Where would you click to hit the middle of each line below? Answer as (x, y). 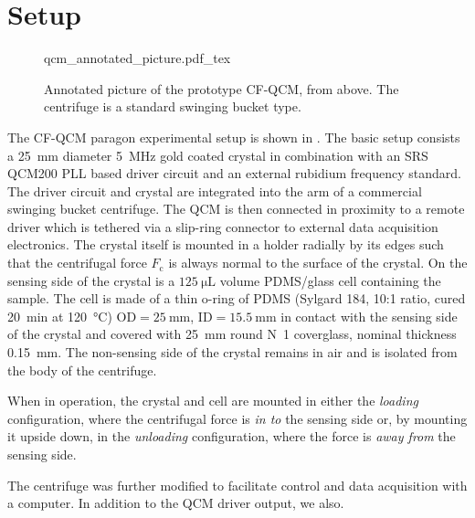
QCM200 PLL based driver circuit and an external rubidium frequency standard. (234, 173)
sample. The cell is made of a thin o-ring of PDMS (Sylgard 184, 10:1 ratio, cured (237, 298)
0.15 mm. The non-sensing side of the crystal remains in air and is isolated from (232, 352)
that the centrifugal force (77, 263)
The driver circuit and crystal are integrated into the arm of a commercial (215, 190)
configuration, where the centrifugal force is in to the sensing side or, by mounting (237, 418)
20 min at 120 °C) (60, 316)
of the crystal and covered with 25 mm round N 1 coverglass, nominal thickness (232, 334)
